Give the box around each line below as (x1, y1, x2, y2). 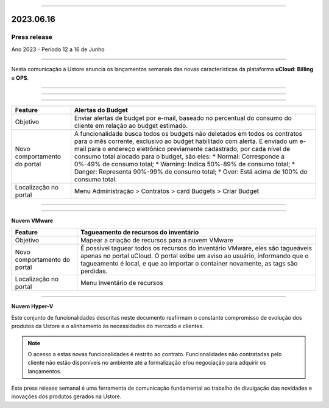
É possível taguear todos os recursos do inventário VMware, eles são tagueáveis (80, 244, 312, 253)
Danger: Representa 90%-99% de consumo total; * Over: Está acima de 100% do (74, 167, 308, 176)
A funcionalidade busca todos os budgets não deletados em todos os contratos (74, 129, 303, 138)
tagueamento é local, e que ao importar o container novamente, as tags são (80, 259, 298, 268)
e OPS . (11, 74, 29, 82)
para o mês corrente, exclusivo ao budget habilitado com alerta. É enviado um (74, 137, 299, 146)
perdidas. (80, 267, 108, 275)
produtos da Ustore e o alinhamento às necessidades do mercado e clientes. (11, 323, 204, 330)
